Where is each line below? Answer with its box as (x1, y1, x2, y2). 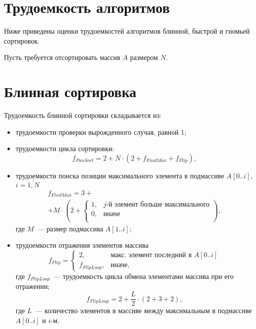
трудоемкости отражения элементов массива (15, 240, 149, 250)
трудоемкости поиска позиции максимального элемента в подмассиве (15, 170, 224, 180)
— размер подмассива (37, 223, 103, 233)
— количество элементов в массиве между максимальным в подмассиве (35, 305, 252, 316)
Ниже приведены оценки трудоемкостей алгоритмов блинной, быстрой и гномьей (4, 26, 250, 36)
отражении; (15, 281, 50, 291)
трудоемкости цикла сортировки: (15, 143, 114, 154)
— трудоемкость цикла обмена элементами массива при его (53, 271, 234, 281)
